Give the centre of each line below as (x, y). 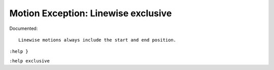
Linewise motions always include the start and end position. (97, 40)
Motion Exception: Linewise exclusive (91, 13)
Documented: (24, 28)
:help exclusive (30, 61)
